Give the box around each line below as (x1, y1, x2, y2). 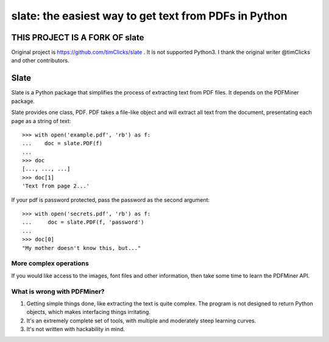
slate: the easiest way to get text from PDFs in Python (11, 9, 288, 23)
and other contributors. (11, 57, 69, 64)
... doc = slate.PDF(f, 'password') (22, 219, 144, 226)
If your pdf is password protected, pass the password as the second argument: (11, 196, 210, 204)
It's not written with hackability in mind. (26, 326, 125, 333)
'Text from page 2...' (22, 183, 90, 190)
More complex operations (11, 259, 90, 268)
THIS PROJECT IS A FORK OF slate (11, 32, 144, 43)
